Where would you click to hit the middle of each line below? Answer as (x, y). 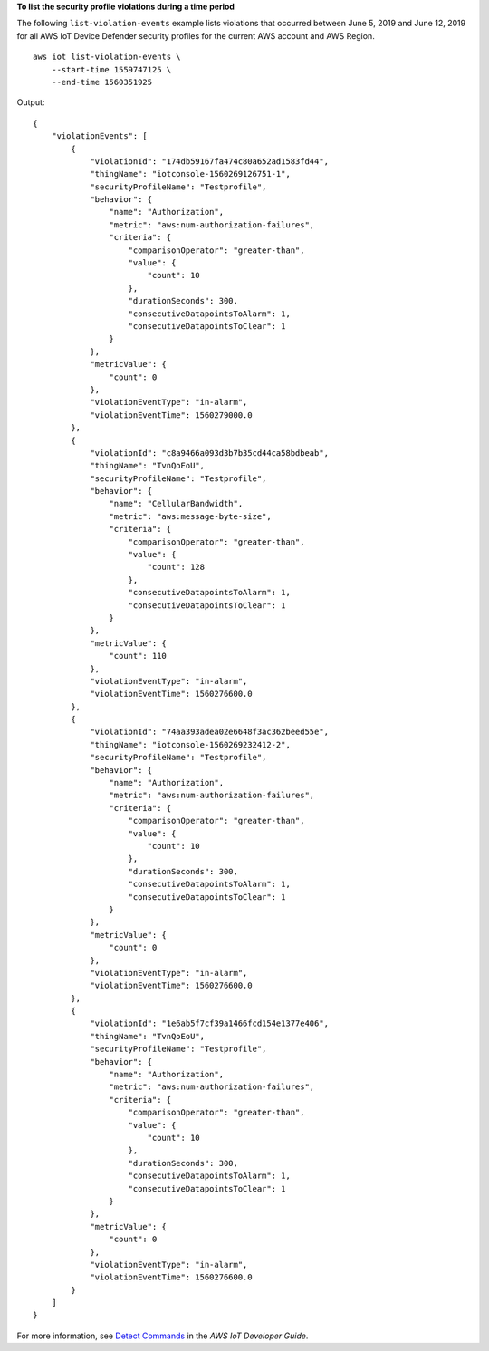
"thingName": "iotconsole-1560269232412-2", (191, 744)
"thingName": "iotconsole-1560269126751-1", (191, 174)
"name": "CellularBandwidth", (176, 504)
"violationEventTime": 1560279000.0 (171, 415)
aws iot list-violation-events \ (107, 57)
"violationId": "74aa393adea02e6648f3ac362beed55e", (210, 732)
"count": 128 (176, 567)
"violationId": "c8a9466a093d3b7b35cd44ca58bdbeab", (210, 453)
